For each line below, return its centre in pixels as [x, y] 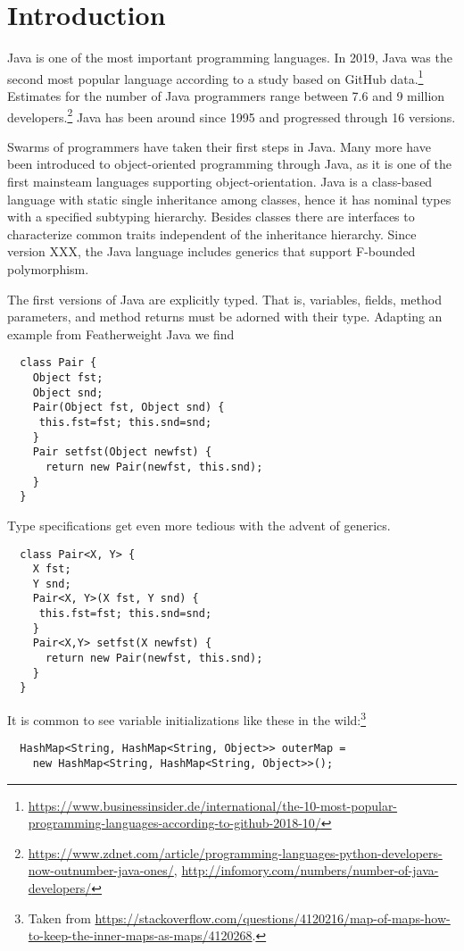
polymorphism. [48, 268]
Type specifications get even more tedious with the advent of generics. [199, 525]
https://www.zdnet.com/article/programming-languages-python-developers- [235, 852]
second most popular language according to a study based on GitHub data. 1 [215, 77]
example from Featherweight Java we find [121, 334]
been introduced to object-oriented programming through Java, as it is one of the [229, 164]
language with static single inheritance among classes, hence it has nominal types [229, 199]
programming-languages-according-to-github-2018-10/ [174, 823]
